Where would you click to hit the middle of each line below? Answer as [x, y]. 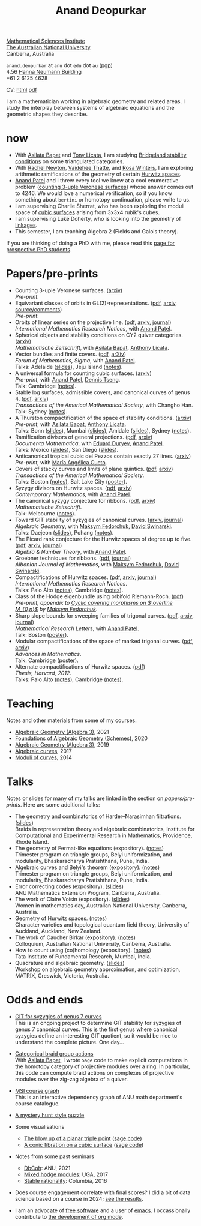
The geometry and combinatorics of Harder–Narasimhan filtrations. [98, 816]
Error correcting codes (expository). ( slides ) [69, 886]
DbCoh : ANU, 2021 [47, 1168]
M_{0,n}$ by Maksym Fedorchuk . [56, 609]
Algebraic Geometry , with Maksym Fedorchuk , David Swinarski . [94, 526]
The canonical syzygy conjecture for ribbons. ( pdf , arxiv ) [85, 501]
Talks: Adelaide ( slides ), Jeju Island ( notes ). [69, 367]
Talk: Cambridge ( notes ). [46, 386]
